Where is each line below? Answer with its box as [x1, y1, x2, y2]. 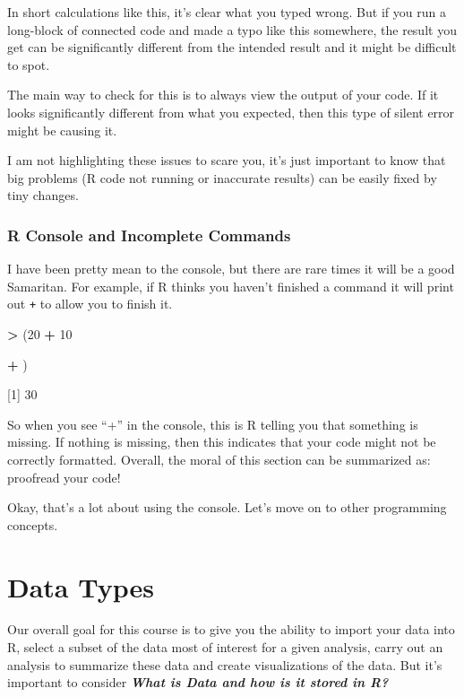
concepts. [7, 515, 58, 534]
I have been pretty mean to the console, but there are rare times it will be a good [7, 259, 455, 278]
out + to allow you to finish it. [7, 294, 173, 313]
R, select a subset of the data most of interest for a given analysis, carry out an [7, 638, 443, 657]
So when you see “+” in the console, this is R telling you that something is [7, 414, 418, 433]
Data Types [7, 568, 154, 605]
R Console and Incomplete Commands [7, 223, 291, 246]
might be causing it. [7, 120, 117, 139]
